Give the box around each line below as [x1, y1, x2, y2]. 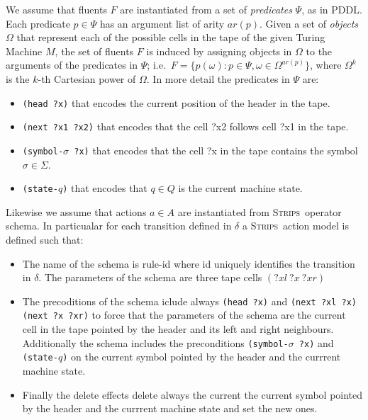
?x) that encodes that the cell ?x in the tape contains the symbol [74, 142, 358, 157]
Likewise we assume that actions [6, 204, 147, 219]
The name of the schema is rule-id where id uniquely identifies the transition [22, 256, 355, 271]
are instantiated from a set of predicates [120, 2, 292, 16]
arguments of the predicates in [6, 57, 138, 72]
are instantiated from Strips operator [177, 204, 342, 219]
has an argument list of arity [99, 16, 225, 30]
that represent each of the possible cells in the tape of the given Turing [16, 30, 325, 45]
